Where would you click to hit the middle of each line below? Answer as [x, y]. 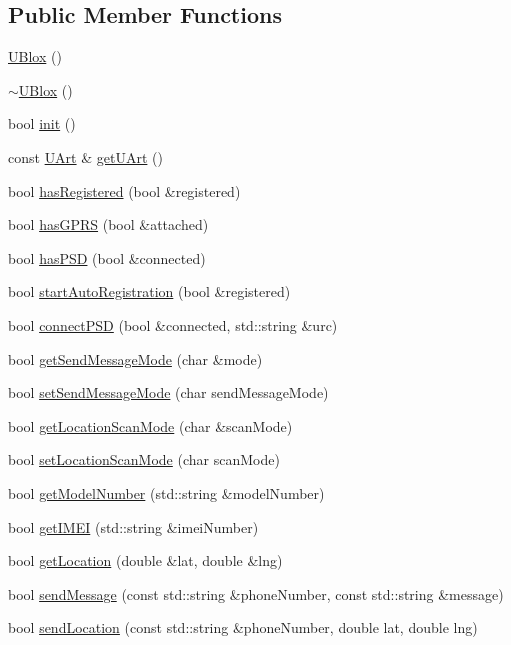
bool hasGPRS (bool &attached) [108, 224]
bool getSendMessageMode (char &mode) [135, 358]
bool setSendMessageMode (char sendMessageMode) [168, 392]
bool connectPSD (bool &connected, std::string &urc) [173, 324]
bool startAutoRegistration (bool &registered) [149, 291]
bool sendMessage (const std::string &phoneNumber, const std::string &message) [256, 593]
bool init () [42, 123]
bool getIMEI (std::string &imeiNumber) [133, 526]
